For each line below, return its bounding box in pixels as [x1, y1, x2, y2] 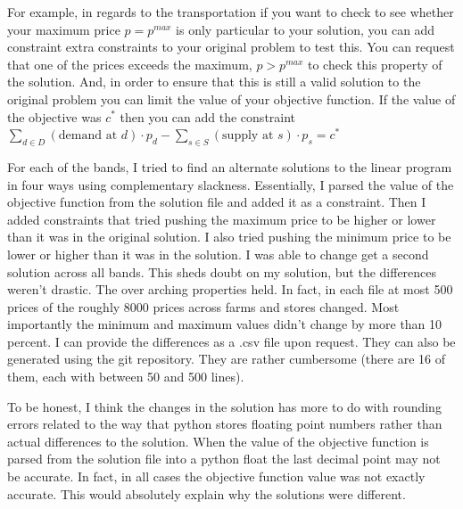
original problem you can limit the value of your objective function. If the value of [7, 89, 456, 108]
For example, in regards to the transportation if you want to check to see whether [7, 3, 454, 21]
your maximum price [7, 20, 120, 38]
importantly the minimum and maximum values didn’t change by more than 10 [7, 315, 442, 333]
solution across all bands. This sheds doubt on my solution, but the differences [7, 262, 437, 281]
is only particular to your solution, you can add [176, 20, 435, 38]
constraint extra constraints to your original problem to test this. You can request [7, 37, 455, 56]
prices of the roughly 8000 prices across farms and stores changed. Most [7, 297, 400, 316]
